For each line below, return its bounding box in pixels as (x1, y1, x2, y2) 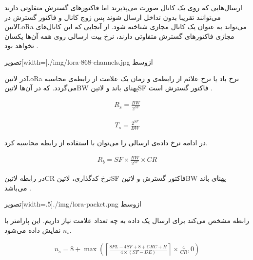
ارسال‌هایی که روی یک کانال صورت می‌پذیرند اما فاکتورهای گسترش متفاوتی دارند (4, 2, 242, 12)
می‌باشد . (4, 182, 31, 192)
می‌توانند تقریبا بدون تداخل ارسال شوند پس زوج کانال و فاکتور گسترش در (4, 12, 221, 22)
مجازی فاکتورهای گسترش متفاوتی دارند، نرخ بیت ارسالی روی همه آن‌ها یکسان (4, 31, 234, 41)
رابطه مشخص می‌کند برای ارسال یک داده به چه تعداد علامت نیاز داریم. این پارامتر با (4, 215, 250, 225)
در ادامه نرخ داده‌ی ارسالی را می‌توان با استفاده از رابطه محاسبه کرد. (4, 138, 208, 148)
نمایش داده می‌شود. (4, 225, 72, 235)
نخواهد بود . (4, 40, 39, 51)
